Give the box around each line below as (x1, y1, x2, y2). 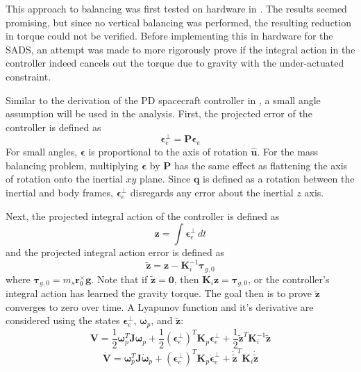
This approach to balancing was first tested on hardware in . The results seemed (6, 1, 347, 15)
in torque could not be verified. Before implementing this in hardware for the (6, 28, 333, 43)
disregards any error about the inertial (130, 185, 294, 199)
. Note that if (91, 271, 148, 286)
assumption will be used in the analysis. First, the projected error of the (6, 106, 312, 121)
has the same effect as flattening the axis (174, 158, 348, 172)
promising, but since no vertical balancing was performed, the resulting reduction (6, 15, 351, 29)
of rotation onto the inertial (6, 171, 123, 186)
